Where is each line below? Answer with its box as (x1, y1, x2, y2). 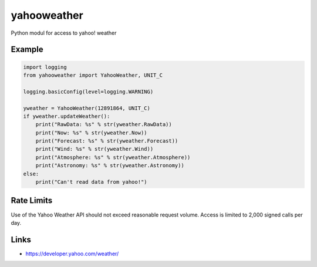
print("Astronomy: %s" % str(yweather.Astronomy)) (35, 162, 184, 169)
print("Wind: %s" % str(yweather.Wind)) (35, 146, 154, 153)
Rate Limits (11, 195, 53, 205)
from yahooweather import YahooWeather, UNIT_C (23, 72, 163, 79)
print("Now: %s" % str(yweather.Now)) (35, 129, 147, 136)
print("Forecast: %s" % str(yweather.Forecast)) (35, 138, 178, 144)
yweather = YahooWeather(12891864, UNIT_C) (23, 104, 151, 111)
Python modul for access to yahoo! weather (11, 29, 117, 36)
